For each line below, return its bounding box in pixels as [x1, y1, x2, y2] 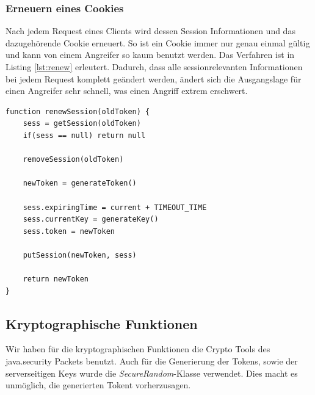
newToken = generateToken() [23, 179, 137, 188]
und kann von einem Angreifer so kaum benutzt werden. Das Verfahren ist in [5, 48, 295, 61]
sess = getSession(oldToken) [23, 119, 141, 128]
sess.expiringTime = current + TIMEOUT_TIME [23, 203, 207, 212]
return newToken [23, 275, 89, 284]
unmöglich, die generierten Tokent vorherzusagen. [5, 379, 191, 391]
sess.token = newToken [23, 226, 115, 236]
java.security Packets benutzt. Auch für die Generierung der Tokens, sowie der [5, 355, 298, 368]
